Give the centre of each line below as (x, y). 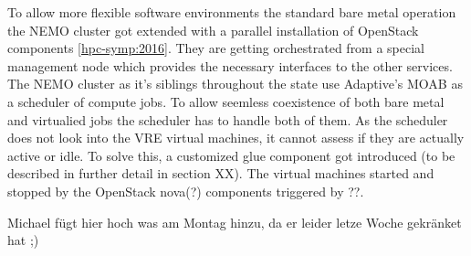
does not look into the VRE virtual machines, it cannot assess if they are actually (236, 138)
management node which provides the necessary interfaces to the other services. (230, 65)
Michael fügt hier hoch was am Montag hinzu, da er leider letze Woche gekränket (235, 222)
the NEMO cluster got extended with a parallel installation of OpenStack (213, 30)
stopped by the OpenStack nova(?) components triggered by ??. (186, 191)
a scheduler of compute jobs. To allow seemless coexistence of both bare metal (226, 101)
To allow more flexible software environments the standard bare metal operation (232, 12)
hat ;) (23, 240)
